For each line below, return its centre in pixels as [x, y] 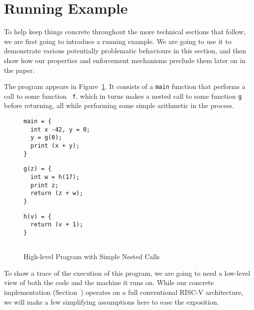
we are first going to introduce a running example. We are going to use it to [118, 41]
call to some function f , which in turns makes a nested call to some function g [123, 96]
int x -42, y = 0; [60, 129]
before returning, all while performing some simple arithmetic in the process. [119, 105]
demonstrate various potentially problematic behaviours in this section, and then [125, 51]
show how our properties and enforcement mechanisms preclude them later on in [125, 60]
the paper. [19, 70]
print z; [45, 185]
